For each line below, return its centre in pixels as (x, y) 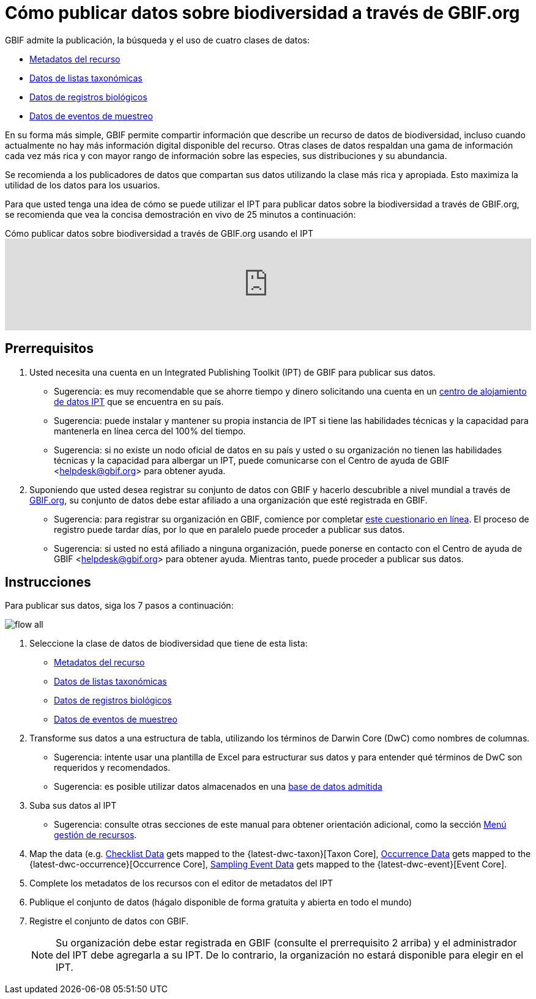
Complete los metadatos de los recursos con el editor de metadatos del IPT (181, 883)
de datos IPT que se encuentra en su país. (139, 401)
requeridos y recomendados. (112, 768)
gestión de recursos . (95, 835)
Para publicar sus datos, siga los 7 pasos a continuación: (119, 606)
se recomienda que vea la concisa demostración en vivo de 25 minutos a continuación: (181, 214)
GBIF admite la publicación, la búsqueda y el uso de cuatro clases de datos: (157, 40)
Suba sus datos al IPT (73, 806)
